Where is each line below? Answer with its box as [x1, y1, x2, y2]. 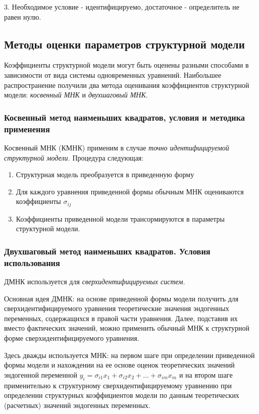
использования [4, 256, 60, 269]
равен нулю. [4, 11, 41, 22]
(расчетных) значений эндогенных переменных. [4, 399, 150, 410]
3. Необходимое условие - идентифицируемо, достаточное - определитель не [4, 2, 240, 12]
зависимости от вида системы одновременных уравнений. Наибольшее [4, 69, 222, 80]
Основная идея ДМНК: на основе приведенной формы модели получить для [4, 293, 239, 303]
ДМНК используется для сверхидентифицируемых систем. [4, 276, 185, 287]
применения [4, 122, 50, 135]
